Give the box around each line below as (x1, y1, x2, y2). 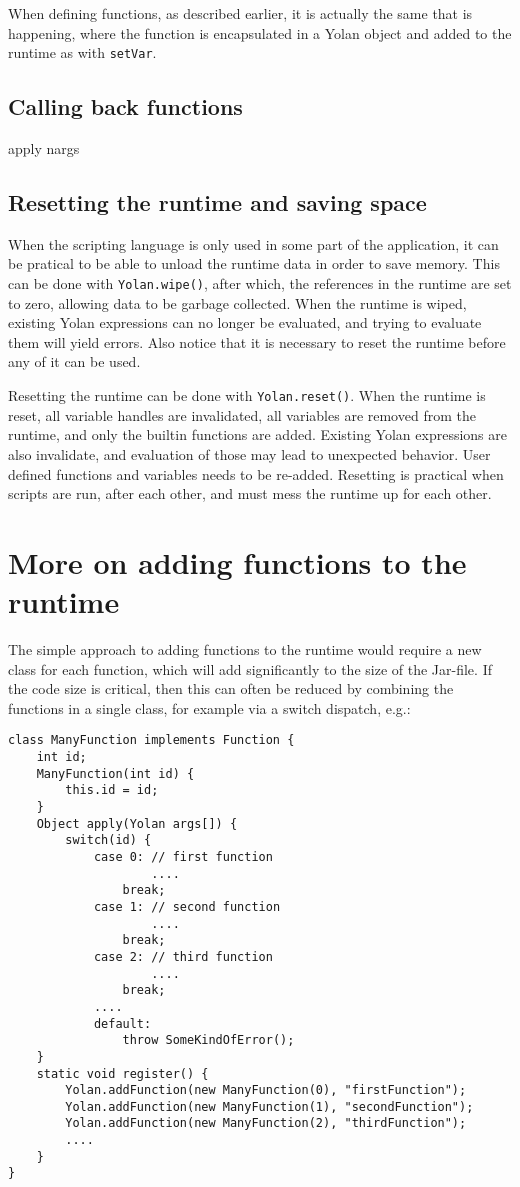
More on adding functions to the (8, 541, 467, 582)
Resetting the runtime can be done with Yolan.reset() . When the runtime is (8, 385, 486, 406)
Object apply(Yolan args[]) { (36, 816, 238, 831)
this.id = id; (65, 783, 159, 798)
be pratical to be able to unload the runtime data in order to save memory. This (8, 253, 500, 274)
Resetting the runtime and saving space (8, 187, 427, 218)
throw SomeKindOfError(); (122, 1033, 295, 1048)
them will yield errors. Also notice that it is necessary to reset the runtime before (8, 331, 506, 352)
